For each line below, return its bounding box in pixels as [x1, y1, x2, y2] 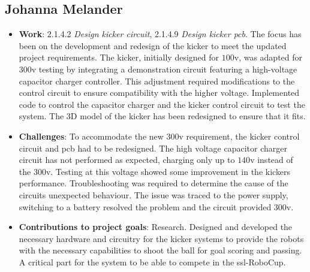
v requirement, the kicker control [179, 129, 300, 142]
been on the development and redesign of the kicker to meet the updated [19, 39, 287, 52]
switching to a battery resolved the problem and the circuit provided [19, 200, 272, 213]
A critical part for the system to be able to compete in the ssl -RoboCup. [19, 255, 286, 268]
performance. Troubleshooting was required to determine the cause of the [19, 177, 288, 189]
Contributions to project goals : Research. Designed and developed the [19, 220, 293, 233]
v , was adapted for [234, 51, 303, 64]
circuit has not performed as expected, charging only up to [19, 153, 235, 166]
